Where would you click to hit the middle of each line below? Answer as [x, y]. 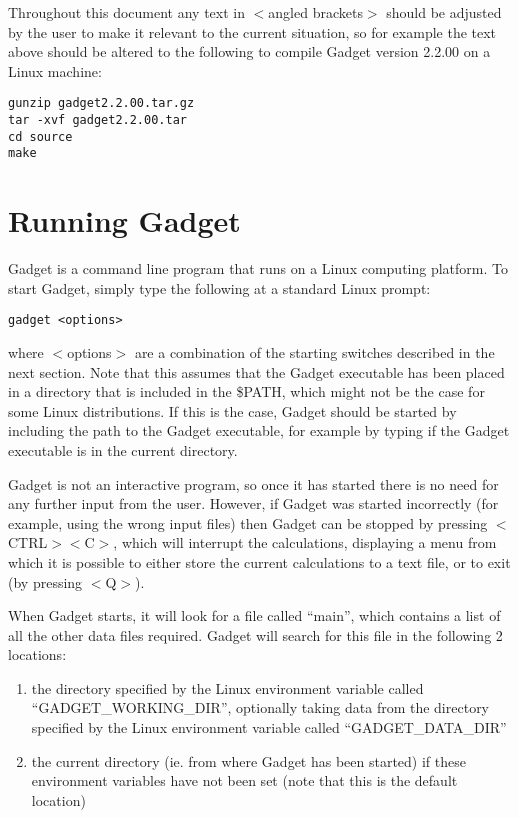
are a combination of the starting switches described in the [314, 351]
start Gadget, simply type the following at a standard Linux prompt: [219, 287]
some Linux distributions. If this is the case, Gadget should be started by [232, 410]
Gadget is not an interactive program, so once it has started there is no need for [253, 483]
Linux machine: [55, 70]
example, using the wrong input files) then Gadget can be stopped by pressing [248, 522]
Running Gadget [124, 220]
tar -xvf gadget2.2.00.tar [97, 120]
